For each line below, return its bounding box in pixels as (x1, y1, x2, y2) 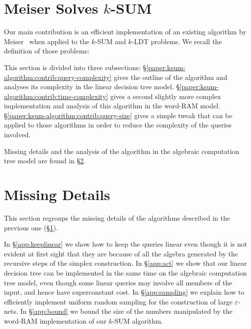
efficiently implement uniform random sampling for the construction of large (4, 296, 233, 306)
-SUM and (95, 36, 126, 46)
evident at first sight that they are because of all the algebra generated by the (4, 248, 238, 258)
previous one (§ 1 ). (4, 222, 58, 232)
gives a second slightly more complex (110, 91, 221, 101)
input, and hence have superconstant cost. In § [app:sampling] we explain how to (4, 287, 245, 297)
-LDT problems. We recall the (131, 36, 222, 46)
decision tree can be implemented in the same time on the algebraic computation (4, 267, 247, 278)
